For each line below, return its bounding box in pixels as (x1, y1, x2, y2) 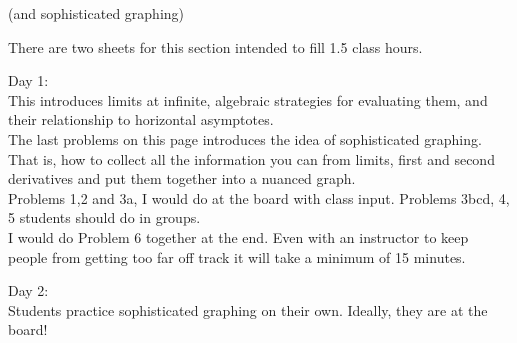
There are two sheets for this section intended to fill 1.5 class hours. (8, 36, 423, 57)
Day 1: (8, 70, 49, 91)
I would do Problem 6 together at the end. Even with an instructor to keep (8, 226, 469, 247)
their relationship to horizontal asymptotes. (8, 109, 274, 130)
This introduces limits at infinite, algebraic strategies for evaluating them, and (8, 89, 488, 110)
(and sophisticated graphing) (8, 3, 185, 23)
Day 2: (8, 280, 49, 301)
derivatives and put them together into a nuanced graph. (8, 168, 356, 189)
